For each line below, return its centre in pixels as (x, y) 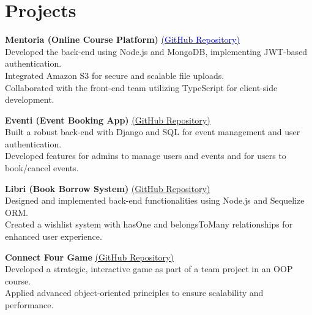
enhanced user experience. (54, 236)
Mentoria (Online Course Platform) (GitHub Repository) (122, 39)
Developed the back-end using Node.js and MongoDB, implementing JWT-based (156, 51)
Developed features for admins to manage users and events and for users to (146, 156)
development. (30, 99)
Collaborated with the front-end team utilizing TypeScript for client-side (141, 87)
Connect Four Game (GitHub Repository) (89, 257)
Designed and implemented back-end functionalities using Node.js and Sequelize (155, 200)
